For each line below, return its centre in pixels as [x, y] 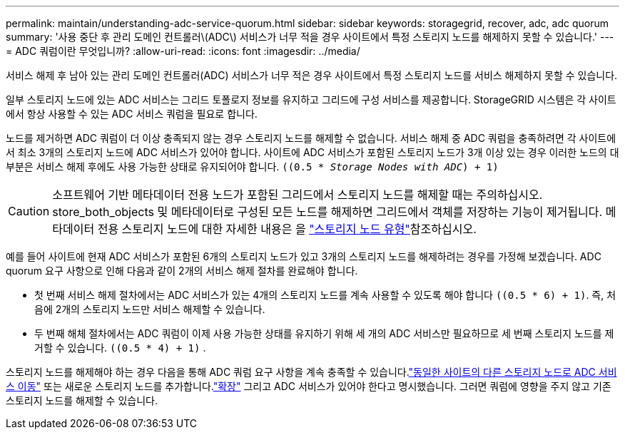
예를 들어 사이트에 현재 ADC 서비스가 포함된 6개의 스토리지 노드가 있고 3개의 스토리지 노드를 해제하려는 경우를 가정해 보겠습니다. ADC [304, 256]
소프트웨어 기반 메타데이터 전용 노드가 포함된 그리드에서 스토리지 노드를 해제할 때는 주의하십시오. [298, 195]
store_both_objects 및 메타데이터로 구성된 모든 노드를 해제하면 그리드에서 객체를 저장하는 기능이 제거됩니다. [327, 212]
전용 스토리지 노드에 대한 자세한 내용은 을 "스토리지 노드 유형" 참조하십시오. [287, 229]
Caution [29, 211]
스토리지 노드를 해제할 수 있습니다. [82, 400]
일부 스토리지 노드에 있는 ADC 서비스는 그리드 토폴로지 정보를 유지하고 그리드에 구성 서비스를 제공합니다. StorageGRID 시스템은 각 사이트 [311, 99]
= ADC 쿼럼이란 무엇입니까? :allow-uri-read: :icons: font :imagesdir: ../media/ [183, 51]
